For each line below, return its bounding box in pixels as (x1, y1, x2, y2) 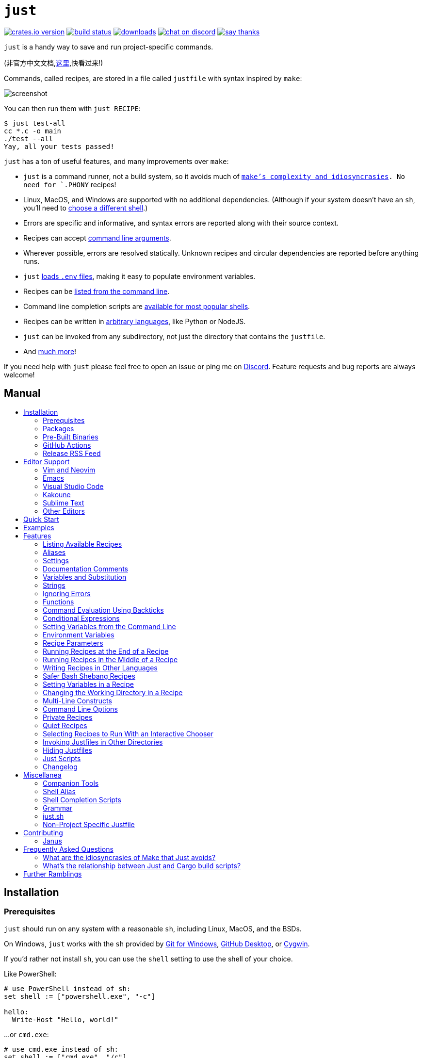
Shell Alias (43, 787, 76, 796)
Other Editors (43, 506, 85, 515)
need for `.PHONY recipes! (23, 180, 116, 189)
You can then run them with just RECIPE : (4, 104, 141, 113)
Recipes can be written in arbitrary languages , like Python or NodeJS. (23, 317, 246, 326)
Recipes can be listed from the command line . (23, 287, 170, 295)
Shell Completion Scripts (43, 795, 121, 804)
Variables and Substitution (43, 572, 127, 581)
